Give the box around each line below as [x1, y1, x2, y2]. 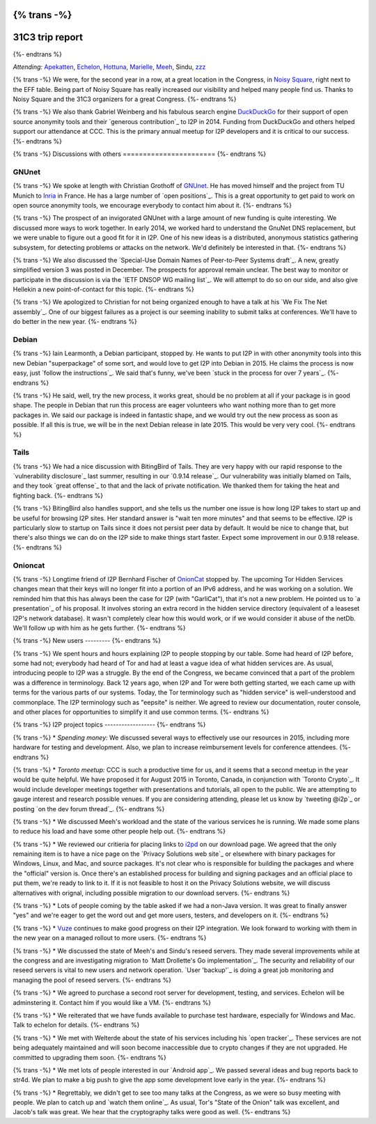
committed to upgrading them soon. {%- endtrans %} [13, 1053, 167, 1061]
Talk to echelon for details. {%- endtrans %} [13, 1021, 140, 1029]
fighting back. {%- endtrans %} [13, 491, 104, 499]
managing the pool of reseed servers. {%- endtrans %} [13, 976, 172, 984]
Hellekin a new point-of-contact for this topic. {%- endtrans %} [13, 286, 194, 294]
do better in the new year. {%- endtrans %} [13, 318, 137, 326]
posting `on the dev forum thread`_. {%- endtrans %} [13, 804, 165, 813]
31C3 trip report [13, 31, 84, 43]
